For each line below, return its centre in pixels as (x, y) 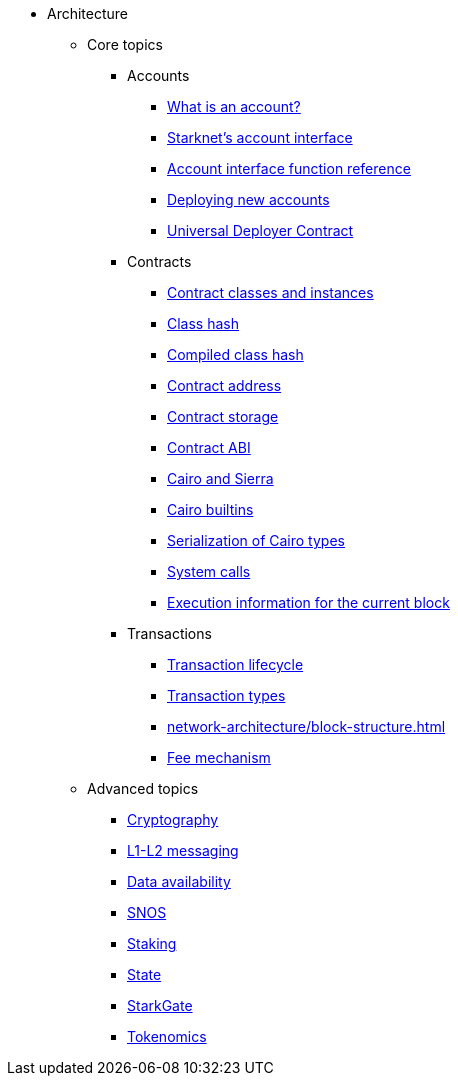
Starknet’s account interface (260, 137)
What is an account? (234, 106)
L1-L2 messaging (183, 850)
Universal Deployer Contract (260, 230)
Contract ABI (209, 447)
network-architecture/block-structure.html (306, 726)
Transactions (169, 633)
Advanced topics (143, 788)
